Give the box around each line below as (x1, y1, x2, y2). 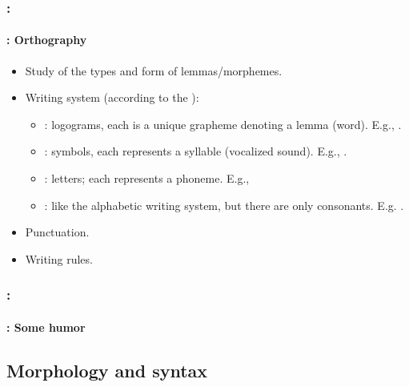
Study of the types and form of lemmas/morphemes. (25, 62, 283, 79)
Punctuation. (25, 224, 90, 240)
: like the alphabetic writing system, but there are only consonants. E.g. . (44, 196, 404, 213)
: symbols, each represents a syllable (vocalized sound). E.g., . (44, 143, 347, 159)
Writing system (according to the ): (25, 89, 199, 106)
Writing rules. (25, 250, 93, 267)
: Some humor (6, 318, 86, 335)
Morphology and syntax (6, 357, 208, 382)
